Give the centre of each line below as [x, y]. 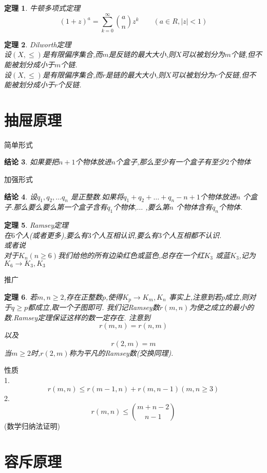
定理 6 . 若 [21, 296]
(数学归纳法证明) [32, 426]
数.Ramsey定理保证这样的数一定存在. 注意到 [77, 317]
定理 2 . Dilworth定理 [38, 44]
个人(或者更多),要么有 [51, 235]
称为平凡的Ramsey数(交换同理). [121, 352]
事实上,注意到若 [195, 296]
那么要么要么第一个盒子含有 [60, 207]
